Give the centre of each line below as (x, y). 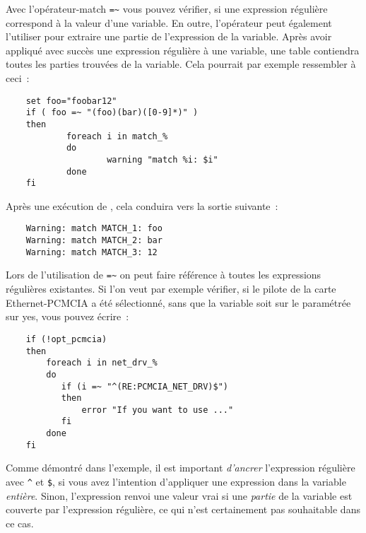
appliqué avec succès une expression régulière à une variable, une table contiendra (183, 50)
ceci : (18, 78)
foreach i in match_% (117, 136)
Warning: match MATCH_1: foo (94, 229)
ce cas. (20, 523)
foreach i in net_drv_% (102, 363)
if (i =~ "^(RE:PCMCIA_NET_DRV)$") (144, 386)
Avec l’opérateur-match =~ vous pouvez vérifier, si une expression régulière (167, 8)
